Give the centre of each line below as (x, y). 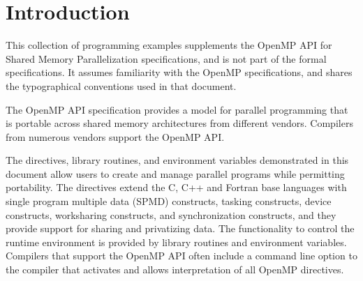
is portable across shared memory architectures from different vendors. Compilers (179, 123)
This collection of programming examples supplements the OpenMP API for (169, 45)
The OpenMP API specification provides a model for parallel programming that (177, 109)
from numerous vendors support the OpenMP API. (115, 136)
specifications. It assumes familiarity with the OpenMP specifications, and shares (179, 72)
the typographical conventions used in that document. (121, 85)
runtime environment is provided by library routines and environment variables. (176, 242)
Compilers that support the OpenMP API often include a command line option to (181, 256)
